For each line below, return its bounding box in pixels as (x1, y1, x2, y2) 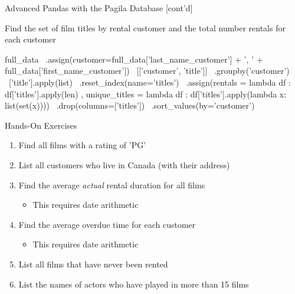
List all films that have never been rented (18, 257, 168, 270)
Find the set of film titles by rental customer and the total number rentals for (5, 21, 286, 34)
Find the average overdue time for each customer (18, 218, 196, 230)
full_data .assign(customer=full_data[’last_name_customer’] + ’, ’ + (5, 53, 263, 65)
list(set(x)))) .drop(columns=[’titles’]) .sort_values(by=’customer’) (5, 99, 255, 112)
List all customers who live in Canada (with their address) (18, 158, 230, 171)
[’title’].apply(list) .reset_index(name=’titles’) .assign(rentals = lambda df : (8, 76, 291, 88)
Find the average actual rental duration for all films (18, 178, 205, 191)
